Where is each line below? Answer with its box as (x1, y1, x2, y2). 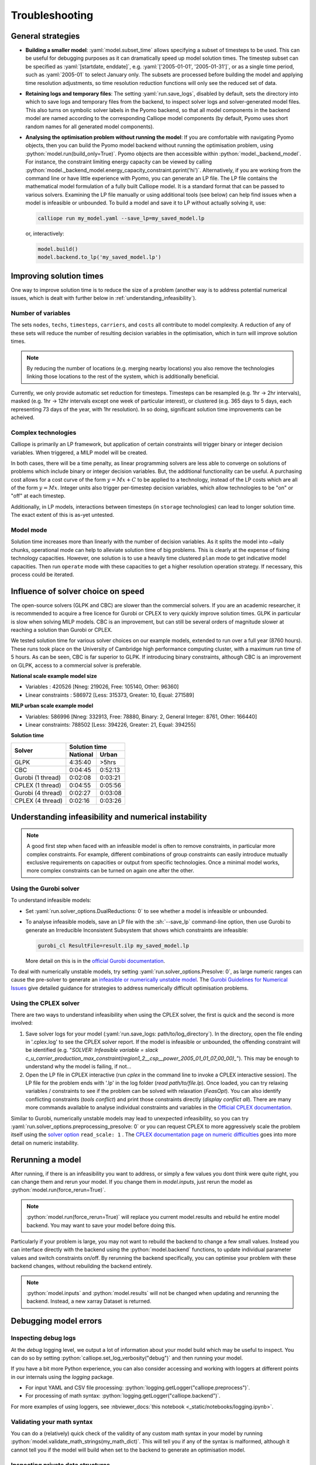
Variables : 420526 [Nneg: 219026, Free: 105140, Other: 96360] (25, 683, 179, 690)
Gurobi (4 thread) (14, 789, 63, 797)
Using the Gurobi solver (11, 885, 80, 893)
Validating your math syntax (11, 1418, 93, 1426)
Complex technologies (11, 428, 77, 437)
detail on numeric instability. (11, 1139, 79, 1146)
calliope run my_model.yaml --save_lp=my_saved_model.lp (37, 215, 205, 222)
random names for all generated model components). (25, 123, 154, 130)
